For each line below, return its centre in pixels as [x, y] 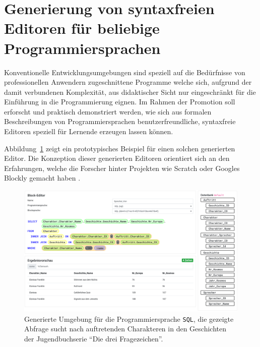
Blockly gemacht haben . [42, 178]
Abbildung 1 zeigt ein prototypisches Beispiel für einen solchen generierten [120, 148]
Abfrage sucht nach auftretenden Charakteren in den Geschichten [125, 329]
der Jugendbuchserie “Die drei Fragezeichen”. [94, 338]
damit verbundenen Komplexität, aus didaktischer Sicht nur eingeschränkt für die [130, 92]
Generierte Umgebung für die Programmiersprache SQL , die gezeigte [129, 319]
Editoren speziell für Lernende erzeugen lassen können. [89, 131]
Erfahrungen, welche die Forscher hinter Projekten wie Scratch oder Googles [122, 168]
